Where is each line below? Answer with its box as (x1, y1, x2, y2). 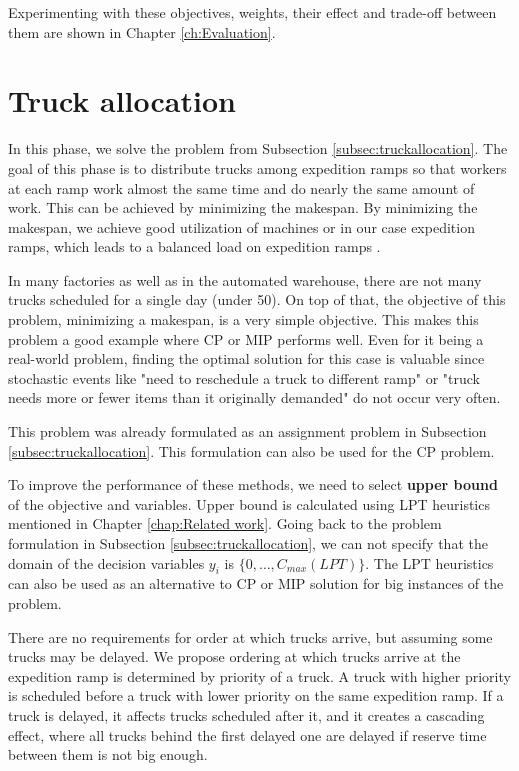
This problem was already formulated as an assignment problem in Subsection (8, 421, 487, 442)
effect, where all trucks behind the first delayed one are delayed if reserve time (8, 724, 487, 745)
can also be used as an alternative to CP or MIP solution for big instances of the (8, 573, 504, 594)
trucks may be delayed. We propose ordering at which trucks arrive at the (8, 646, 461, 667)
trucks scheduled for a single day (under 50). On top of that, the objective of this (8, 289, 506, 310)
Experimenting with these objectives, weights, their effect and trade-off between (8, 2, 497, 22)
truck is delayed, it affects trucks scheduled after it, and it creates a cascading (8, 704, 485, 725)
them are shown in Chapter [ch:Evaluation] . (8, 21, 276, 42)
